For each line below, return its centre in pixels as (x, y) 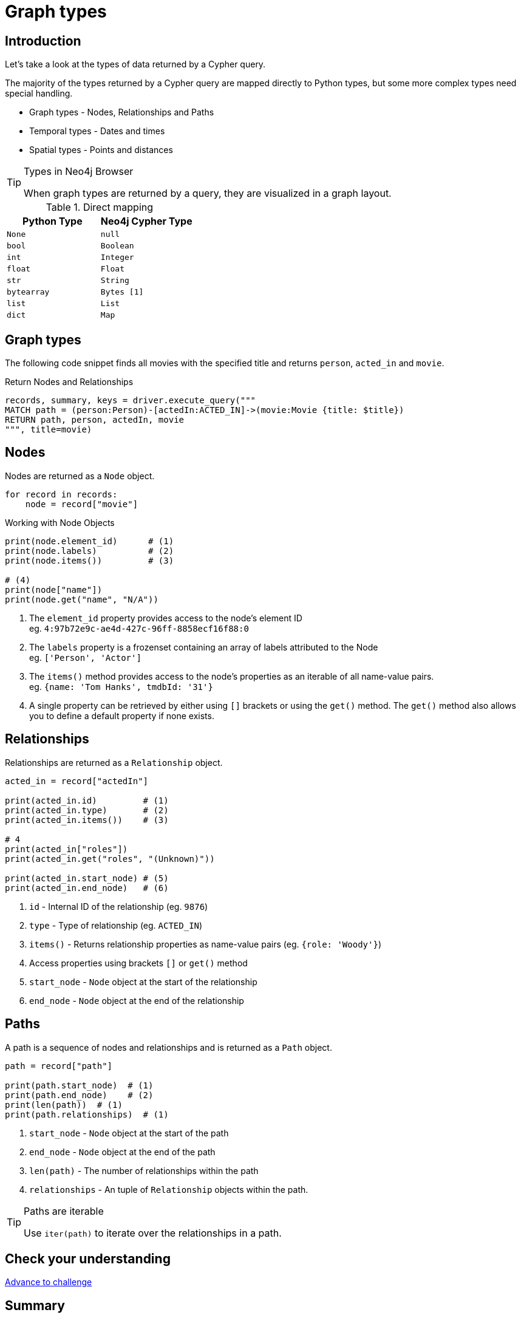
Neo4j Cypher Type (146, 221)
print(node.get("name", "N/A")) (82, 599)
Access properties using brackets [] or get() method (138, 963)
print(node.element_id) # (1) (90, 541)
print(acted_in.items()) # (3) (87, 820)
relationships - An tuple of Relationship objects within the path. (169, 1189)
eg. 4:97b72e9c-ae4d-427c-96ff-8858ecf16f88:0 (139, 628)
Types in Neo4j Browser (79, 172)
